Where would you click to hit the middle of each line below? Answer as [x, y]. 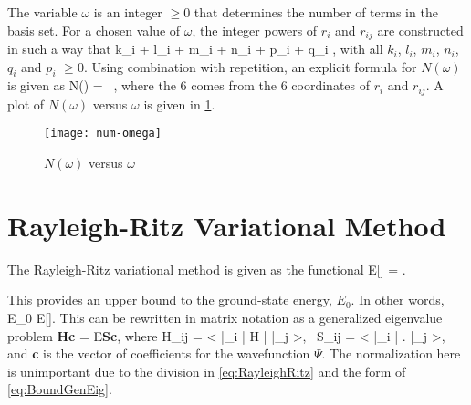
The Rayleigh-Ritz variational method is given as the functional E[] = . [207, 269]
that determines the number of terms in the [316, 12]
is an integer [128, 12]
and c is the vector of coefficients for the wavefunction [159, 353]
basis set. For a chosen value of [94, 30]
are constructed [420, 30]
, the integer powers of [255, 30]
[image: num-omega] [103, 134]
